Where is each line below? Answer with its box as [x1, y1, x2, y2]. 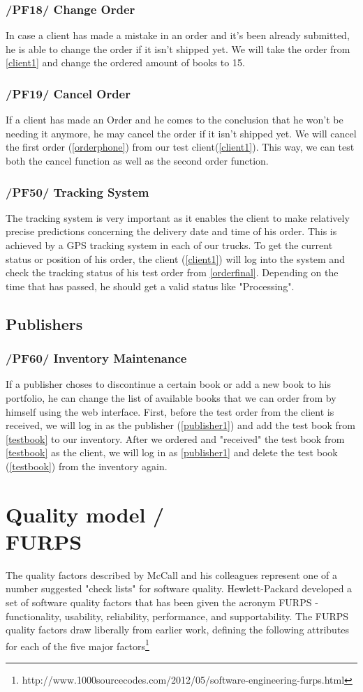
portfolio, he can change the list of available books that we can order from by [6, 390, 336, 405]
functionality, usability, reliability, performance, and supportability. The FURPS [6, 608, 349, 623]
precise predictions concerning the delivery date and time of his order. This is [6, 224, 337, 239]
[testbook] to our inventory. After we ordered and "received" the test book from [6, 431, 345, 446]
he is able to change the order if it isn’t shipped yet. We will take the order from [6, 41, 350, 56]
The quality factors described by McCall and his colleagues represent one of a [6, 567, 337, 582]
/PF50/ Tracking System [6, 183, 149, 200]
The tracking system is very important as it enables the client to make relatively [6, 210, 350, 225]
